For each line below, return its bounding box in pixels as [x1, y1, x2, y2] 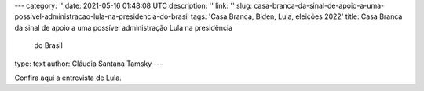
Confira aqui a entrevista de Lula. [14, 73, 122, 82]
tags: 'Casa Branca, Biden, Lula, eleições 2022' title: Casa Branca [190, 12, 403, 21]
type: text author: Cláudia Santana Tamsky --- [14, 59, 164, 68]
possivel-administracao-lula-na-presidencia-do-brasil [14, 12, 189, 21]
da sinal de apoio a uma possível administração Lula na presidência [14, 23, 233, 32]
